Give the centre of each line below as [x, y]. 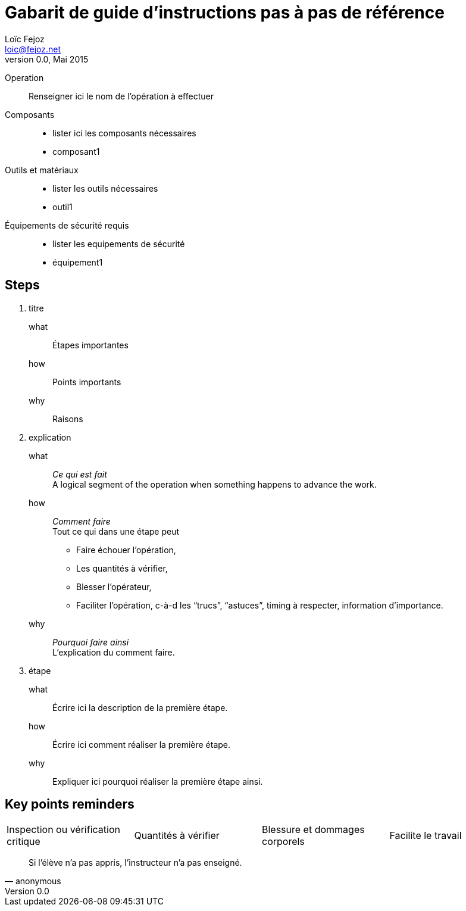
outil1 [62, 207]
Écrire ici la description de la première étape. [140, 707]
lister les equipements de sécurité [119, 244]
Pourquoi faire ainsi [91, 642]
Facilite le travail [426, 836]
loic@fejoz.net [33, 49]
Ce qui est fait [80, 474]
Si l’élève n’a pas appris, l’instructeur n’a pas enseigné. [135, 863]
